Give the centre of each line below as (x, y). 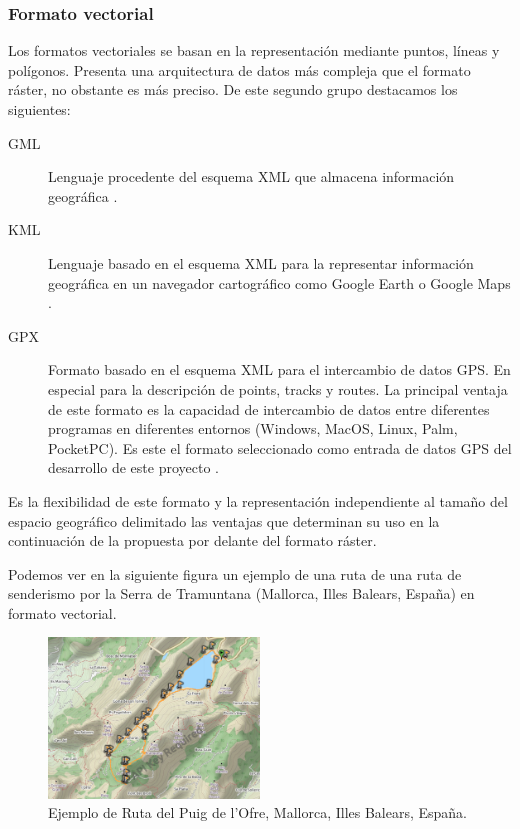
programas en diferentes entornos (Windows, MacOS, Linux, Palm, (253, 428)
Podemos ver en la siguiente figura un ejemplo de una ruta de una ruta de (235, 573)
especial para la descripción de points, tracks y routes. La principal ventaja (278, 388)
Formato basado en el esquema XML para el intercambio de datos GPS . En (279, 369)
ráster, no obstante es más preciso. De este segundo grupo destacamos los (233, 89)
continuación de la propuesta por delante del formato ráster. (192, 540)
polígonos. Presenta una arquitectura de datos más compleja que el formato (239, 69)
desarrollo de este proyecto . (133, 467)
